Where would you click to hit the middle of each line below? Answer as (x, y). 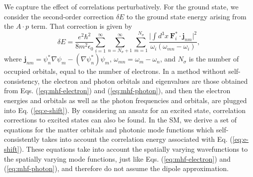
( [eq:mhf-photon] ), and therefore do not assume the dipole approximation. (117, 168)
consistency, (22, 81)
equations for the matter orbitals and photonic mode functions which (109, 129)
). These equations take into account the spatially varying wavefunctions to (133, 149)
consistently (22, 139)
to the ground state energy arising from (187, 16)
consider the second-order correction (59, 16)
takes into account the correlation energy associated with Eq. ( (137, 139)
